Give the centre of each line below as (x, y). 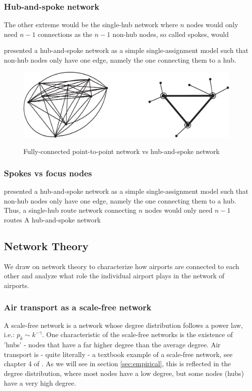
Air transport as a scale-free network (78, 307)
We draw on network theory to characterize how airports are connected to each (122, 266)
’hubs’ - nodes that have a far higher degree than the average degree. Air (112, 345)
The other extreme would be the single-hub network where (91, 25)
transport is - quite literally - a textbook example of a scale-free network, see (118, 354)
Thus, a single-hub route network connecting (70, 210)
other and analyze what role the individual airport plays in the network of (114, 276)
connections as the (65, 34)
